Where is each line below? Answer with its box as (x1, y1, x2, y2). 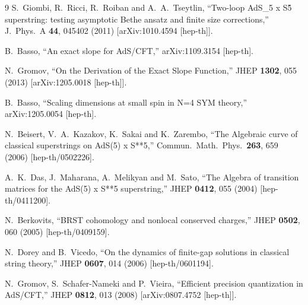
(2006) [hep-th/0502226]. (5, 150, 94, 163)
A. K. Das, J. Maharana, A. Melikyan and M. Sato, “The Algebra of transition (5, 170, 299, 183)
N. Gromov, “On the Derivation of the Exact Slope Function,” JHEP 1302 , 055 (5, 64, 297, 77)
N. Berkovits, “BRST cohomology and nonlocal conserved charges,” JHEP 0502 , (5, 214, 300, 226)
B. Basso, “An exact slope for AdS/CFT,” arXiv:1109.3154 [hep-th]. (5, 44, 253, 56)
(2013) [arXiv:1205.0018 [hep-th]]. (5, 75, 127, 88)
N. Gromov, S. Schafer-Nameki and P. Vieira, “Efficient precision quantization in (5, 277, 303, 289)
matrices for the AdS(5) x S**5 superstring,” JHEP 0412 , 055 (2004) (5, 182, 258, 195)
